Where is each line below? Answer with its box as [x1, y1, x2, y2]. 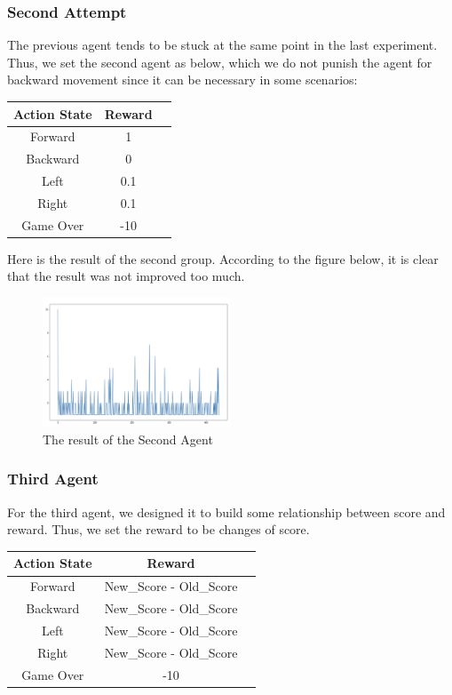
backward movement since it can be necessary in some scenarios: [7, 70, 358, 89]
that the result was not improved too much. [7, 267, 245, 285]
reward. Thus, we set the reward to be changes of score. [7, 520, 310, 539]
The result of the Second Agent [43, 429, 213, 448]
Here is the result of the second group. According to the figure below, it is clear [7, 249, 439, 268]
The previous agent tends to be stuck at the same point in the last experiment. [7, 36, 438, 54]
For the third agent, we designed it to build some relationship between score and [7, 502, 446, 521]
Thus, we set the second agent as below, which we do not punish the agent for [7, 52, 432, 71]
